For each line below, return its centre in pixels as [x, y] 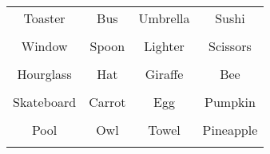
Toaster [44, 18]
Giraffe [164, 74]
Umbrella [164, 18]
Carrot [107, 102]
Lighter [164, 46]
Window [44, 46]
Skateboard [45, 102]
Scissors [230, 46]
